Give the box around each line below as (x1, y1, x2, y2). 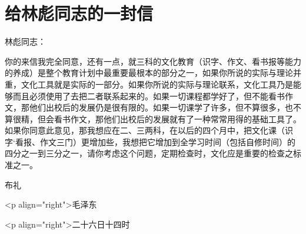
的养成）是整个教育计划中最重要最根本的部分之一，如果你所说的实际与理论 (5, 66, 293, 79)
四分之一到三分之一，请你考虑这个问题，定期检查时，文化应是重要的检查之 (5, 147, 293, 159)
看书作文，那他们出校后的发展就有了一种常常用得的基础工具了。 (54, 112, 301, 125)
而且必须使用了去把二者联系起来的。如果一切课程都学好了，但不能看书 (12, 89, 285, 102)
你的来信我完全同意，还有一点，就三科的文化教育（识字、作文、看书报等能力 (5, 55, 301, 67)
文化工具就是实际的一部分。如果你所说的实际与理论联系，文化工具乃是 (21, 78, 293, 90)
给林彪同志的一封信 (5, 1, 154, 25)
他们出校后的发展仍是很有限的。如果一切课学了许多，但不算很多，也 (29, 101, 293, 113)
